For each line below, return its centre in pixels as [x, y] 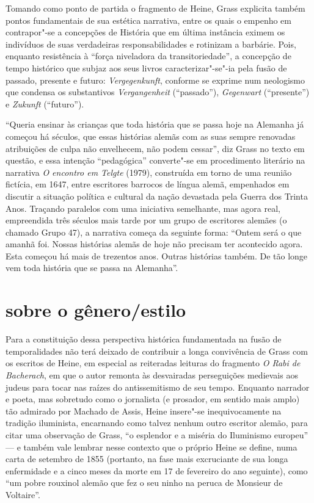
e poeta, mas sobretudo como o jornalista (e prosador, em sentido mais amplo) [153, 399]
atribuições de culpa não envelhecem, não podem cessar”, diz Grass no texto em [155, 148]
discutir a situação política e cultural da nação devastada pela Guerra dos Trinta [157, 196]
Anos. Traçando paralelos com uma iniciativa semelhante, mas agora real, [143, 208]
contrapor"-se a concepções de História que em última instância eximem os [145, 32]
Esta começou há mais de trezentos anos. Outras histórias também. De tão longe [157, 255]
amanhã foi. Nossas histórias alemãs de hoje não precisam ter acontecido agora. [154, 244]
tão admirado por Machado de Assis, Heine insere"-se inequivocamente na [144, 411]
